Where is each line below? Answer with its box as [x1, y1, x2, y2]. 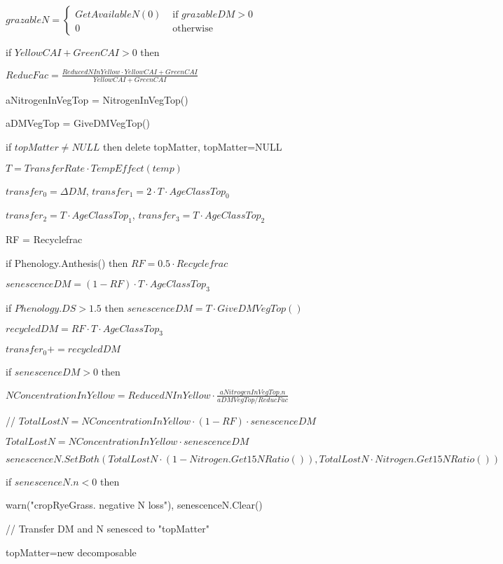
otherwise [172, 24, 213, 34]
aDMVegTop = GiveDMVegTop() [6, 116, 150, 130]
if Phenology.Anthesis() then [6, 255, 128, 270]
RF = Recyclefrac [6, 232, 83, 247]
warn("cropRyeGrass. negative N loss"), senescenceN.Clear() [6, 497, 263, 512]
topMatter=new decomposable [6, 544, 137, 559]
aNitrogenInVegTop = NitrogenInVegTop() [6, 92, 188, 106]
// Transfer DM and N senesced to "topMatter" [6, 521, 210, 535]
